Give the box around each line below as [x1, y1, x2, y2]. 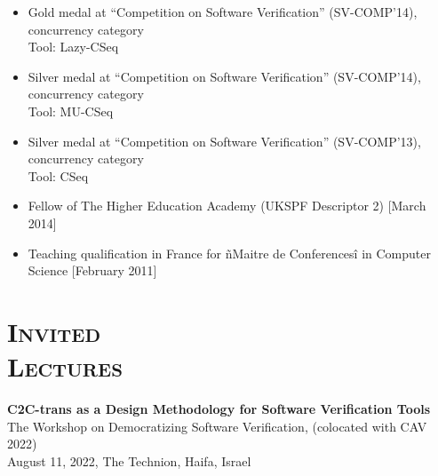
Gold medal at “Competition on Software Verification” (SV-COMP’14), [28, 3, 418, 20]
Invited [7, 313, 101, 349]
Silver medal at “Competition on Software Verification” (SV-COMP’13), [28, 131, 421, 150]
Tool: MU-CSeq [28, 101, 114, 120]
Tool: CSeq [28, 166, 89, 185]
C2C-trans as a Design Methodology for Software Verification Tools [7, 400, 431, 418]
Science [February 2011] [28, 261, 157, 280]
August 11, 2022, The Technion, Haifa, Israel [7, 451, 251, 470]
